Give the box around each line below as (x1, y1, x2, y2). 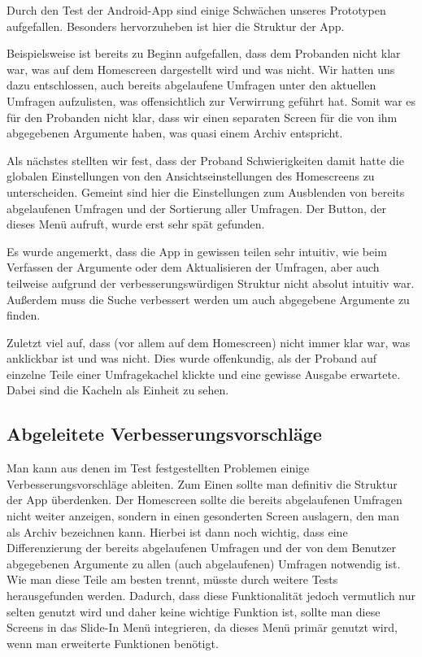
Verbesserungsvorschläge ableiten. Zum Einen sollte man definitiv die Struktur (7, 475, 398, 492)
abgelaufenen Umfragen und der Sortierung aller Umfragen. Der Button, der (7, 199, 387, 216)
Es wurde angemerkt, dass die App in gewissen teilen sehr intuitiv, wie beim (7, 242, 387, 259)
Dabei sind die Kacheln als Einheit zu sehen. (7, 381, 229, 398)
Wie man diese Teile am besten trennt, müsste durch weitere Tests (7, 571, 338, 588)
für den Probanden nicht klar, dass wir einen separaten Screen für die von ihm (7, 108, 398, 125)
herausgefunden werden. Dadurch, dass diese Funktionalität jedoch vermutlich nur (7, 587, 416, 604)
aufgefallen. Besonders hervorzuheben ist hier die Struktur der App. (7, 17, 345, 34)
